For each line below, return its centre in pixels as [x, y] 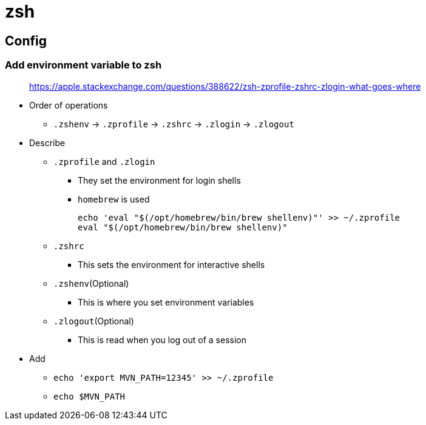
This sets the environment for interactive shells [171, 264]
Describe [47, 142]
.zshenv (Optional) [91, 283]
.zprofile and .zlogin [104, 161]
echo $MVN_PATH [90, 396]
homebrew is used [114, 199]
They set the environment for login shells [159, 180]
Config [26, 41]
